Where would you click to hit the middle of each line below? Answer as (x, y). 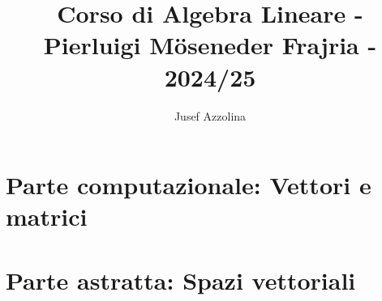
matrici (47, 216)
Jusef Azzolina (210, 115)
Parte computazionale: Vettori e (189, 185)
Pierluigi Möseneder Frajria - (210, 45)
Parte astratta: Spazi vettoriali (181, 280)
